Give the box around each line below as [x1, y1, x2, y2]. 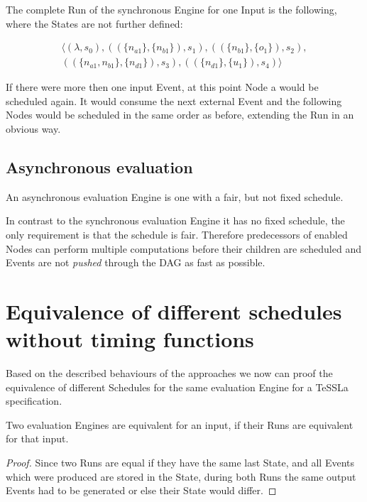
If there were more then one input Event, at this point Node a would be [6, 80, 319, 94]
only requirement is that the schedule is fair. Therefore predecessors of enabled [6, 227, 348, 242]
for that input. [6, 431, 69, 446]
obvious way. [6, 121, 61, 136]
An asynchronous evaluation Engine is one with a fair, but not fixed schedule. [6, 189, 344, 204]
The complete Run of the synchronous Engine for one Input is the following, [6, 2, 337, 16]
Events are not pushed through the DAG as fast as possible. [6, 255, 265, 270]
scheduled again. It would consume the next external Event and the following [6, 93, 342, 108]
